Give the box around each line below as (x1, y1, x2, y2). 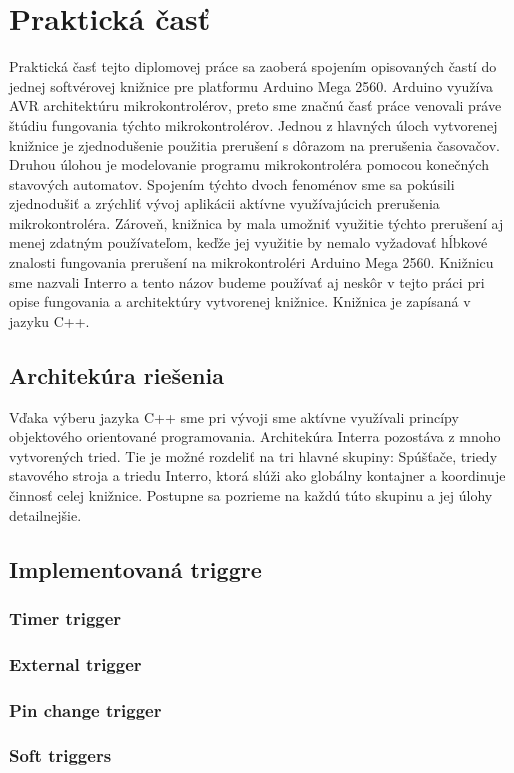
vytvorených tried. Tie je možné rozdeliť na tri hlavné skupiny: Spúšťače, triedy (9, 445, 498, 466)
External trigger (9, 651, 142, 676)
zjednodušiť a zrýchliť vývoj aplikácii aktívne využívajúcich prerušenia (9, 193, 440, 214)
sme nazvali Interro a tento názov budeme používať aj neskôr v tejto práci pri (9, 271, 485, 292)
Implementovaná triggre (9, 553, 262, 584)
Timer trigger (9, 605, 122, 630)
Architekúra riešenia (9, 359, 224, 390)
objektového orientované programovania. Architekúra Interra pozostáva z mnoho (9, 426, 501, 447)
